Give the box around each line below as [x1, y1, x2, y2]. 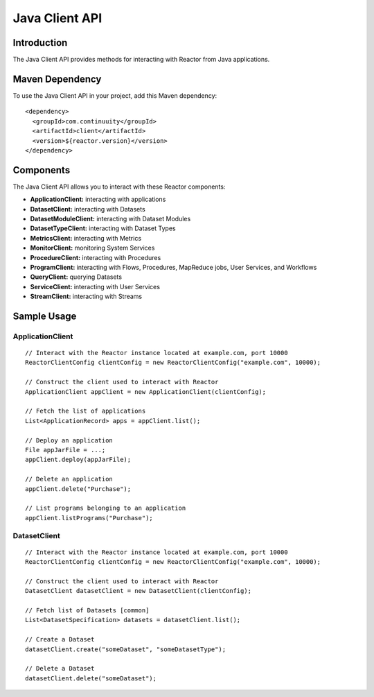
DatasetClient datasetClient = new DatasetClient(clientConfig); [25, 587, 252, 595]
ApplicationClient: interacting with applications [30, 195, 166, 204]
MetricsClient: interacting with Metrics [30, 234, 142, 242]
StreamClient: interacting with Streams [30, 292, 143, 301]
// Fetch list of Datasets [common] [25, 607, 150, 614]
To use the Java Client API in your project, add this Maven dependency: [12, 91, 217, 100]
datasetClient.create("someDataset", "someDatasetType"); [25, 645, 226, 653]
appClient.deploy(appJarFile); [25, 456, 132, 464]
